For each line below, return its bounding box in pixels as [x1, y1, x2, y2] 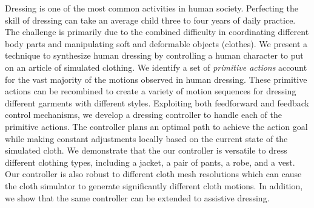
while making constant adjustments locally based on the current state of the [5, 132, 288, 145]
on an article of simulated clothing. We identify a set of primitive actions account [5, 60, 307, 73]
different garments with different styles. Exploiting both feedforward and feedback [5, 96, 309, 109]
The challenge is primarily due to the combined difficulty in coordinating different [5, 25, 309, 38]
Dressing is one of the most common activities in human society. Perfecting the [5, 2, 298, 14]
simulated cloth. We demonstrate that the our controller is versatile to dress [5, 144, 287, 157]
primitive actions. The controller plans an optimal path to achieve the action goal [5, 120, 308, 132]
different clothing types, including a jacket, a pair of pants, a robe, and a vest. [5, 155, 295, 168]
